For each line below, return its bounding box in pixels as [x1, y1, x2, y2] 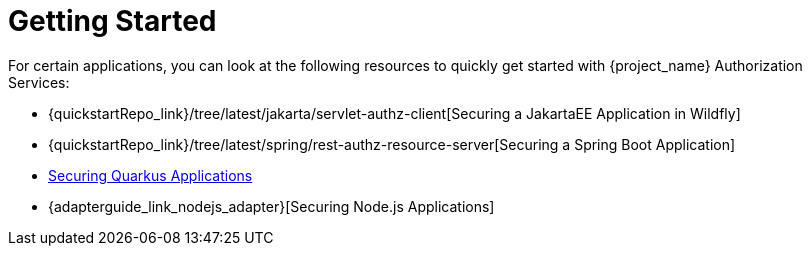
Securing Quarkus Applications [48, 166, 253, 184]
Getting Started [8, 4, 217, 38]
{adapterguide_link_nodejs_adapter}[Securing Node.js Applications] [48, 197, 495, 215]
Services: [8, 73, 70, 91]
